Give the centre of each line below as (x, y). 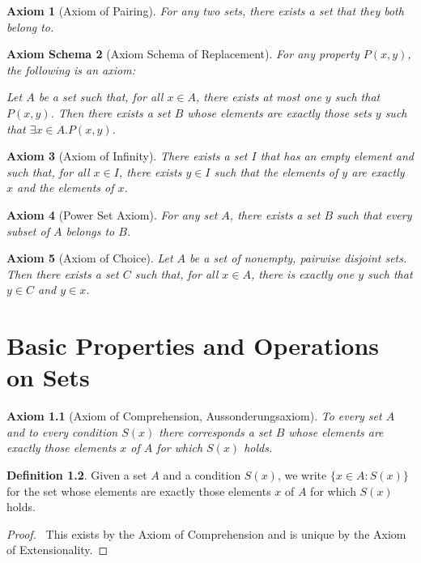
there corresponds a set (215, 431)
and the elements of (66, 188)
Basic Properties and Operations (193, 345)
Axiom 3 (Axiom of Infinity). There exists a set (127, 156)
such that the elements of (276, 171)
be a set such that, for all (101, 97)
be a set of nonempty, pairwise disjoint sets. (298, 258)
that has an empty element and (337, 156)
